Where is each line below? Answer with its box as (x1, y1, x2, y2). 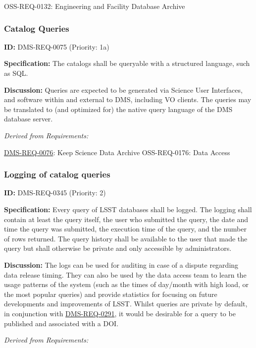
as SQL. (4, 68, 28, 78)
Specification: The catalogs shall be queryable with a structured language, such (4, 58, 250, 68)
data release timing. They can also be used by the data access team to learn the (4, 269, 247, 280)
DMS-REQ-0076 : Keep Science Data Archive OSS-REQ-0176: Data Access (4, 147, 230, 157)
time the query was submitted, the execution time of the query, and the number (4, 224, 247, 234)
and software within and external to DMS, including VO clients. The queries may (4, 94, 252, 105)
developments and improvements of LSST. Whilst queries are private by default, (4, 298, 248, 309)
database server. (4, 114, 53, 124)
